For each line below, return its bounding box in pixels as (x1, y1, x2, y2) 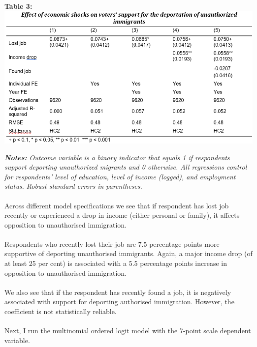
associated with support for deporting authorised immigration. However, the (4, 296, 234, 307)
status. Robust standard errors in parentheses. (4, 181, 142, 191)
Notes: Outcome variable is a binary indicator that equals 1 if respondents (4, 152, 230, 162)
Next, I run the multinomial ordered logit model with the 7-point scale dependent (4, 325, 251, 336)
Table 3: (4, 1, 32, 11)
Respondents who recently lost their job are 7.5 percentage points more (4, 238, 220, 249)
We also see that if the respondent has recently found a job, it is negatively (4, 287, 231, 297)
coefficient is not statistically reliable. (4, 306, 117, 317)
